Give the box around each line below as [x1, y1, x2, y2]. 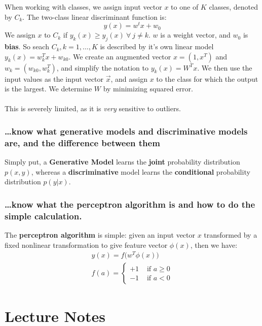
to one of [171, 2, 199, 12]
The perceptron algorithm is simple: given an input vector [5, 230, 195, 240]
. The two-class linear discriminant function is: [22, 11, 167, 22]
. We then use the [197, 62, 252, 73]
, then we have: [190, 239, 238, 250]
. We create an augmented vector [68, 51, 171, 61]
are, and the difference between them [5, 136, 160, 149]
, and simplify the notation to [56, 62, 148, 73]
